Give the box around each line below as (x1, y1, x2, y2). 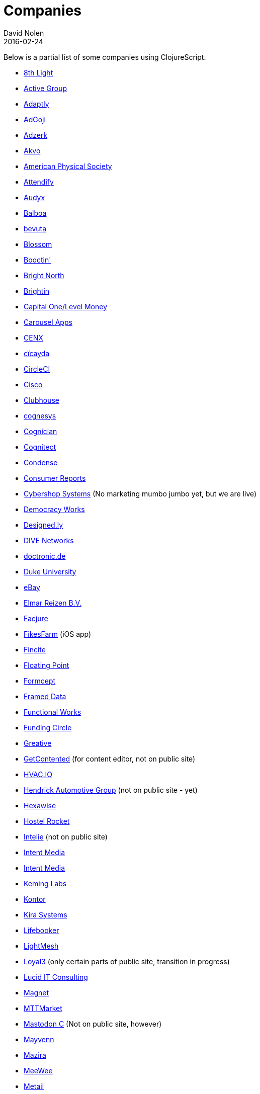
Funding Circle (24, 723, 72, 732)
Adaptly (24, 99, 49, 108)
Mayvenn (24, 1035, 54, 1044)
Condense (24, 458, 58, 467)
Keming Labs (24, 879, 67, 888)
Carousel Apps (24, 317, 72, 326)
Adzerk (24, 130, 48, 139)
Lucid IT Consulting (24, 972, 88, 981)
